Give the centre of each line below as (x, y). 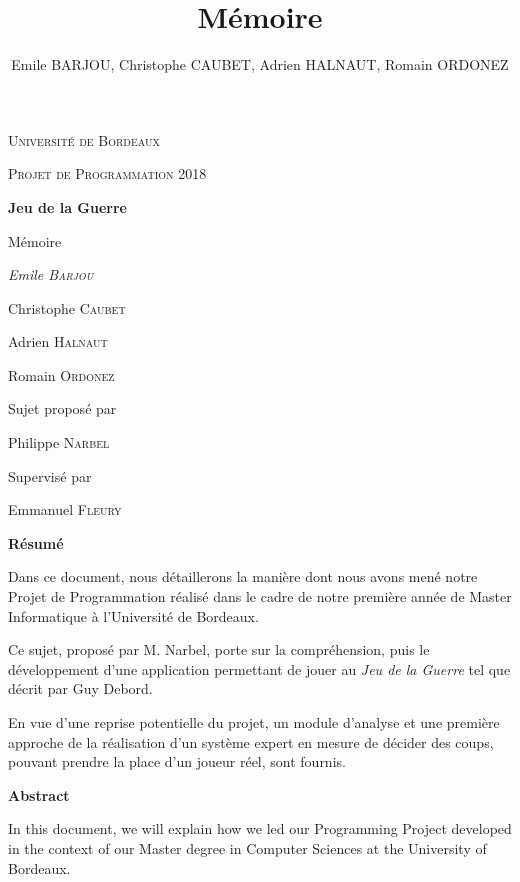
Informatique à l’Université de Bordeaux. (133, 615)
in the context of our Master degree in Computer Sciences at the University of (247, 847)
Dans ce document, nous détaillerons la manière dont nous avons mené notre (243, 576)
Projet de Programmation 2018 (107, 173)
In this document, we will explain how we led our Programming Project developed (260, 828)
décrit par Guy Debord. (80, 688)
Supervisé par (50, 475)
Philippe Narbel (59, 442)
